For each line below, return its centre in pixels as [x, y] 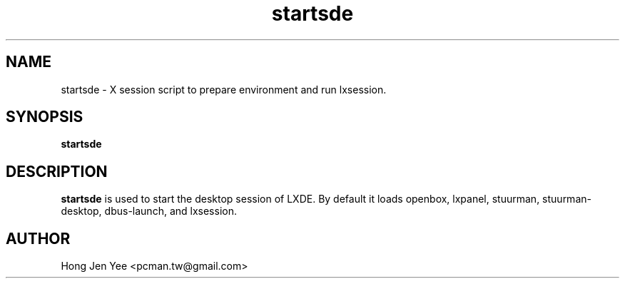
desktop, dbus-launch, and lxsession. [149, 211]
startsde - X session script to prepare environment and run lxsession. [224, 89]
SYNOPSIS [45, 117]
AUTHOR [38, 238]
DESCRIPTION [57, 171]
